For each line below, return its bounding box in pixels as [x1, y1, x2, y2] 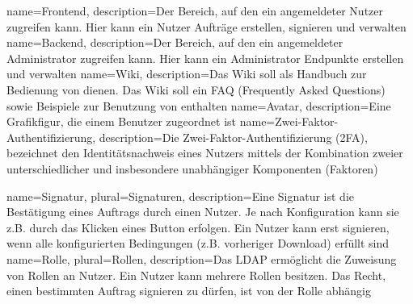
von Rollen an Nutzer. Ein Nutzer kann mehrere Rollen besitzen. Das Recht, [6, 266, 386, 283]
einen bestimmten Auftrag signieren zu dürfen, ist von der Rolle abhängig [6, 282, 371, 299]
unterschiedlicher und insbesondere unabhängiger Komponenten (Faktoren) [6, 160, 378, 177]
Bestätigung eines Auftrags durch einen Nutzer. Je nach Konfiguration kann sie [6, 203, 399, 220]
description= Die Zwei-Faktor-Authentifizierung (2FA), [99, 128, 368, 145]
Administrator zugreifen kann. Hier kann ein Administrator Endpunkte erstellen [6, 49, 404, 66]
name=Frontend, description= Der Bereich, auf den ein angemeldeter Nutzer [6, 2, 384, 19]
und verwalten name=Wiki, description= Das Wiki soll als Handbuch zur [6, 65, 367, 82]
